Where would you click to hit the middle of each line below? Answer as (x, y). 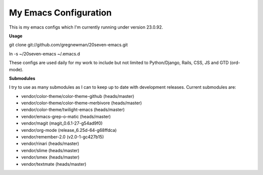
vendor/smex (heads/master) (50, 157)
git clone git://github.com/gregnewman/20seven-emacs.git (68, 45)
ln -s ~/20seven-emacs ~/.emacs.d (45, 54)
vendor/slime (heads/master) (50, 150)
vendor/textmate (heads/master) (54, 164)
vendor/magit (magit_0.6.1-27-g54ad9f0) (62, 123)
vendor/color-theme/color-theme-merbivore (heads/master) (82, 103)
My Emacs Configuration (60, 13)
